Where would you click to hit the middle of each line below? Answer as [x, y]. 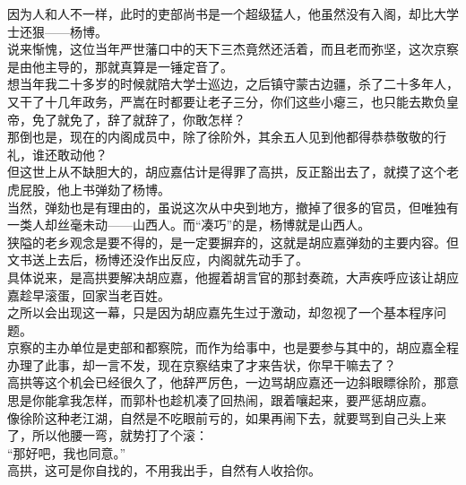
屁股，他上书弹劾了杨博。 [95, 189]
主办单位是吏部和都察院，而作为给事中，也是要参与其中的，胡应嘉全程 [251, 347]
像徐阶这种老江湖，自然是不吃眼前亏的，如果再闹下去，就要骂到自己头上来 [227, 417]
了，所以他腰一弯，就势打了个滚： [108, 435]
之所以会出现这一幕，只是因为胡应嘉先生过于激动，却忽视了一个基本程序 [220, 312]
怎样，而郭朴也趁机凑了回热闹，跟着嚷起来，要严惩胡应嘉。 [258, 400]
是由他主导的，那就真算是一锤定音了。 [120, 66]
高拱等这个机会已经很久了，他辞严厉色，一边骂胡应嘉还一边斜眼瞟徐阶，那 [227, 382]
